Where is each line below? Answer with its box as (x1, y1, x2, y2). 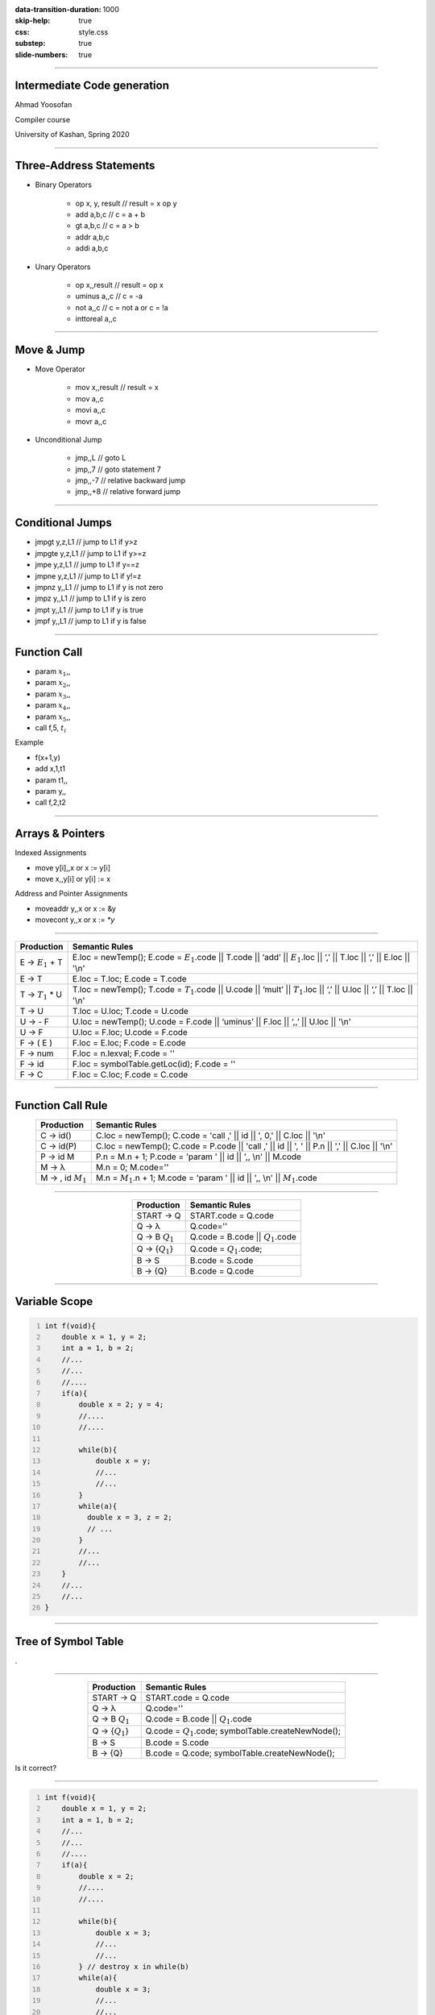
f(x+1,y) (35, 752, 60, 762)
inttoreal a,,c (75, 314, 117, 324)
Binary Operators (35, 180, 93, 189)
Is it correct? (14, 1764, 56, 1773)
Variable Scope (14, 1294, 93, 1309)
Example (14, 737, 44, 747)
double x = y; (95, 1456, 151, 1466)
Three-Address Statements (14, 159, 155, 172)
